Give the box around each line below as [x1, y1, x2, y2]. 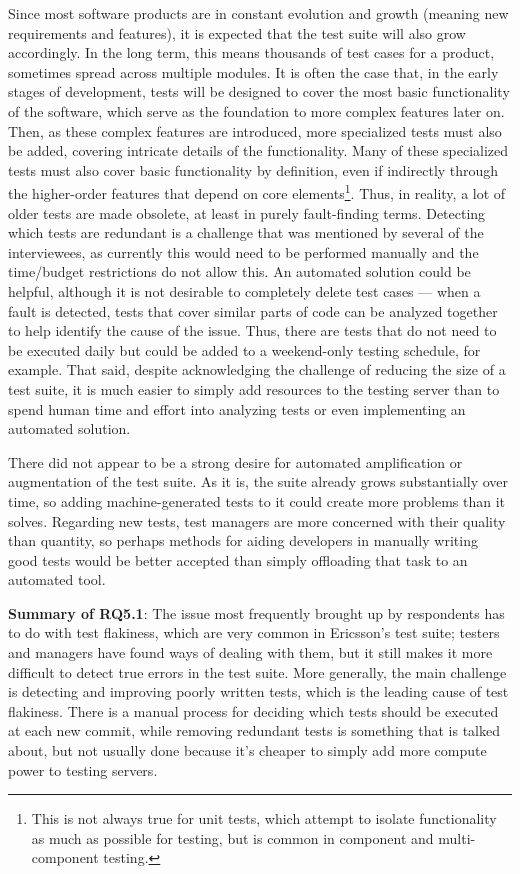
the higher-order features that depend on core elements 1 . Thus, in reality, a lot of [8, 180, 506, 203]
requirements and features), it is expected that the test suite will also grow [8, 22, 466, 43]
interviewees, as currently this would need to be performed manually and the [8, 241, 479, 262]
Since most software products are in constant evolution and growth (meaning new [8, 3, 509, 23]
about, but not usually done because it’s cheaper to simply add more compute [8, 740, 487, 761]
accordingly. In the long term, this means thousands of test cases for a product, [8, 42, 495, 63]
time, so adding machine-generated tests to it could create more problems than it [8, 490, 506, 511]
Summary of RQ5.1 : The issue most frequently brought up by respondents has [8, 602, 505, 623]
